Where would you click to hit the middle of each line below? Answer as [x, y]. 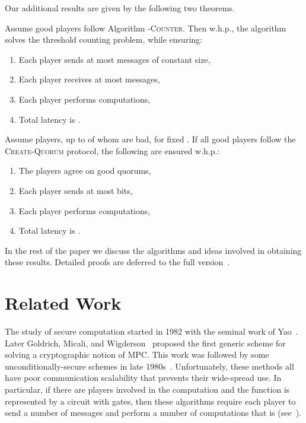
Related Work [63, 303]
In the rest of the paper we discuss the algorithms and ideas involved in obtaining [153, 250]
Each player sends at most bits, [76, 190]
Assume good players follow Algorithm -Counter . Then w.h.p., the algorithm [146, 28]
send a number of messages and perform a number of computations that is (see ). [153, 413]
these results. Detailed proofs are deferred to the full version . [117, 262]
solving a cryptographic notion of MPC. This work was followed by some [137, 354]
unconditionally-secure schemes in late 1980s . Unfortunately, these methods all [149, 366]
